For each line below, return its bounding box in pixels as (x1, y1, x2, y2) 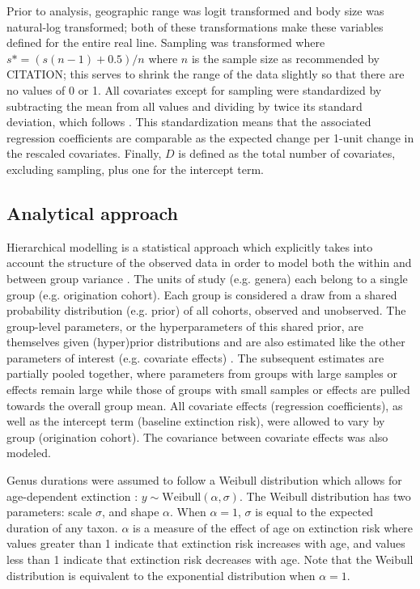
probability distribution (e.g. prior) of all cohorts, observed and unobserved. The (6, 302, 406, 319)
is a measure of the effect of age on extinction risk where (133, 519, 414, 536)
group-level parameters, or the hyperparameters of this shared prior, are (6, 317, 363, 334)
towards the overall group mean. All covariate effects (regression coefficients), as (6, 396, 403, 413)
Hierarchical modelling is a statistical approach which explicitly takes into (6, 238, 373, 255)
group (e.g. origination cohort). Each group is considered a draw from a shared (6, 286, 397, 303)
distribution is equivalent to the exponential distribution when (6, 566, 316, 583)
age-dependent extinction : (6, 487, 138, 504)
